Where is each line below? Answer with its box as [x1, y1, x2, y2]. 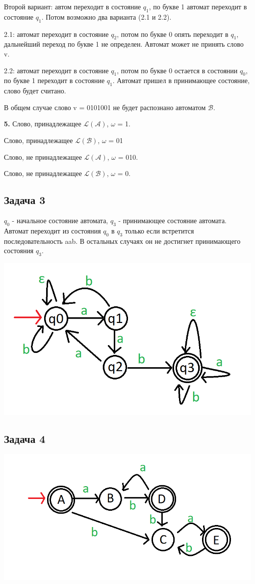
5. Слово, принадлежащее [4, 118, 81, 129]
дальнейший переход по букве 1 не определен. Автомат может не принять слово [4, 39, 244, 49]
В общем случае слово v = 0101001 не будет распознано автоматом [4, 102, 206, 112]
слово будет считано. [4, 86, 66, 96]
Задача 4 [4, 431, 46, 446]
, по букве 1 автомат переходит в [149, 1, 247, 11]
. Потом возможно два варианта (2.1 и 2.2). [41, 11, 172, 22]
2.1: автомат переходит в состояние [4, 29, 109, 39]
